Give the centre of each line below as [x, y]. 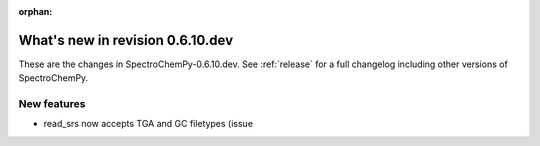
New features [52, 104]
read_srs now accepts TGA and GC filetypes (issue [148, 124]
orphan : [35, 11]
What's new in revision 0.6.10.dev [126, 40]
